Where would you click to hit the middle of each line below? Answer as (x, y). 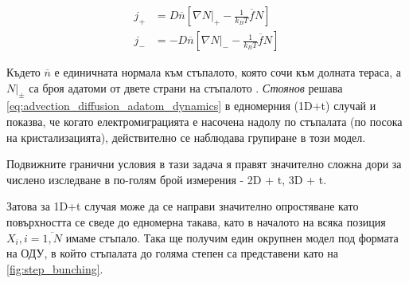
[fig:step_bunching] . (55, 268)
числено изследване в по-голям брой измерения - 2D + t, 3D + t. (167, 179)
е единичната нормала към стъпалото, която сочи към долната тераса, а (228, 72)
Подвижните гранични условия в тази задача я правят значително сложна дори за (204, 164)
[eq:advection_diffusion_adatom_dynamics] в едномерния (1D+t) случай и (191, 106)
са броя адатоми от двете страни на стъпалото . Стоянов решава (186, 87)
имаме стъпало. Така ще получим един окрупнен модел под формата (232, 237)
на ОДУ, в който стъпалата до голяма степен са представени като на (173, 253)
